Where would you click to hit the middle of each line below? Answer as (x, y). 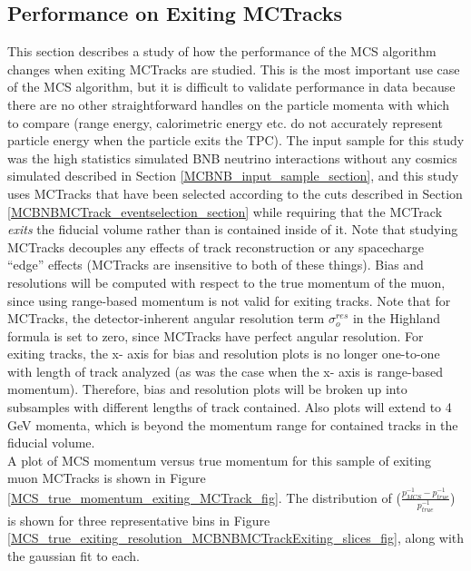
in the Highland (397, 318)
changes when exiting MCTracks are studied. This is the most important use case (234, 69)
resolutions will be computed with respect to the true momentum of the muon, (226, 282)
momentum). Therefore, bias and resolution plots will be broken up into (207, 389)
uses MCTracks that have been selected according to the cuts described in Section (235, 193)
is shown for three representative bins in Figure (139, 520)
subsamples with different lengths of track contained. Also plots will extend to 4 (230, 407)
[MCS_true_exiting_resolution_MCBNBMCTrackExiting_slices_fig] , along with (236, 538)
